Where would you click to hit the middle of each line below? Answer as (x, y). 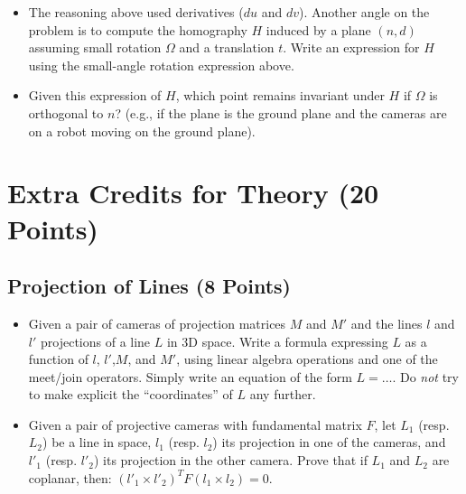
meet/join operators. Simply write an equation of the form (190, 376)
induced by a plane (318, 29)
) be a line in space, (97, 442)
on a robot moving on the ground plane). (142, 130)
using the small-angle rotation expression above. (161, 65)
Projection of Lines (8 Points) (149, 286)
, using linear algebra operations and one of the (307, 359)
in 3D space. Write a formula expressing (277, 341)
